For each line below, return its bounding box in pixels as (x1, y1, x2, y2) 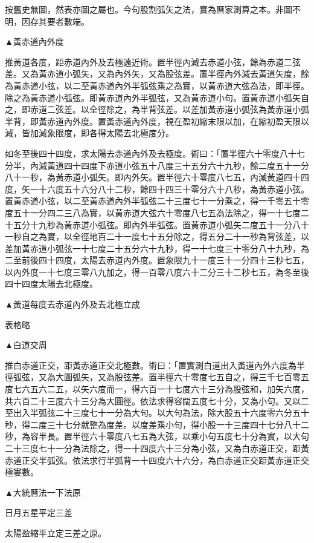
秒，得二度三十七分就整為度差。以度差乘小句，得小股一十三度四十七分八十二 (5, 418, 309, 430)
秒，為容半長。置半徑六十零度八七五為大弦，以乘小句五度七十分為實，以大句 (5, 430, 309, 443)
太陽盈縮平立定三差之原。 (5, 526, 106, 539)
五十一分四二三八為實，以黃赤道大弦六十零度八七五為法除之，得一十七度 (13, 206, 301, 219)
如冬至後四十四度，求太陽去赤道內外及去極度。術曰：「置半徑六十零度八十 (5, 146, 296, 159)
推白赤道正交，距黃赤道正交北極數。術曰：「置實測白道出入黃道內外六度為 (5, 358, 296, 371)
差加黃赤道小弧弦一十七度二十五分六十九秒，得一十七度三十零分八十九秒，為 (5, 242, 309, 254)
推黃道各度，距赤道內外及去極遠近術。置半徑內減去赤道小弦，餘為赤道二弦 (5, 55, 301, 68)
